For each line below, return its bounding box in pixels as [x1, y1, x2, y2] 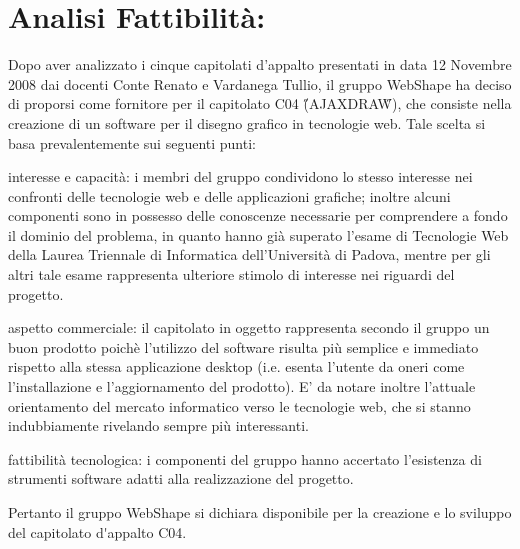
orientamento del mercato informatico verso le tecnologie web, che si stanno [8, 395, 471, 416]
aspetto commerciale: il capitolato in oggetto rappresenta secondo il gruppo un [8, 317, 490, 338]
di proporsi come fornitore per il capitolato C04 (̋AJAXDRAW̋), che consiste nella [8, 93, 512, 114]
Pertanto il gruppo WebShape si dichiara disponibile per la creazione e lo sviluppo [8, 502, 512, 522]
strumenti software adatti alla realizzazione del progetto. [8, 468, 354, 489]
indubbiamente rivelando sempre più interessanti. [8, 415, 309, 436]
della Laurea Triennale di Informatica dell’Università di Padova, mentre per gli [8, 244, 491, 265]
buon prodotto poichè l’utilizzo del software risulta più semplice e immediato [8, 336, 479, 357]
